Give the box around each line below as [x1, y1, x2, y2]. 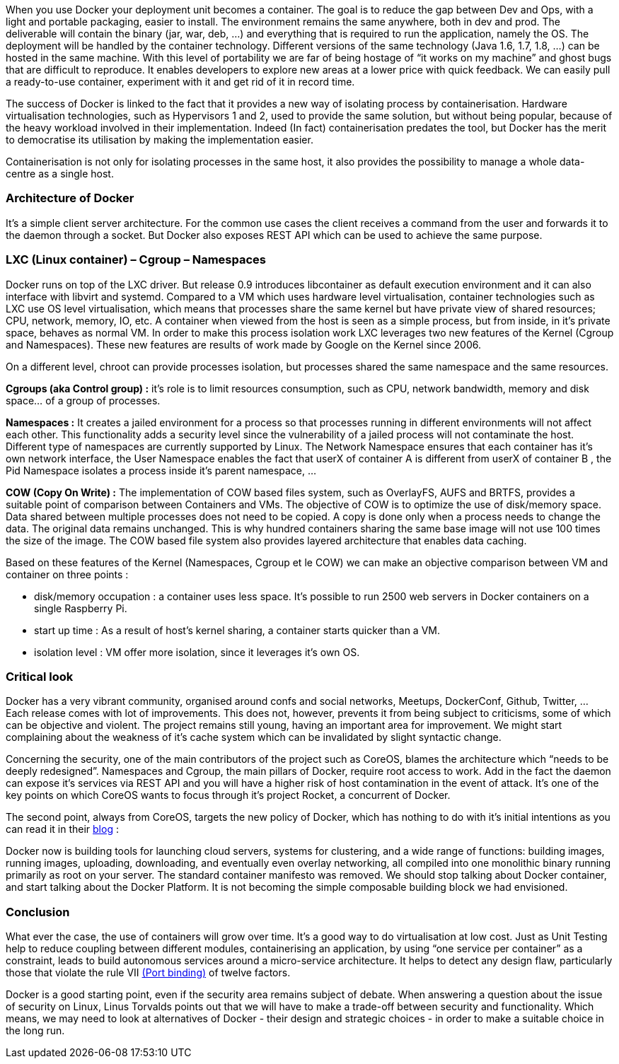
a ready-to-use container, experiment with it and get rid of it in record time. [6, 76, 355, 88]
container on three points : [6, 568, 129, 580]
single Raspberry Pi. [34, 602, 127, 614]
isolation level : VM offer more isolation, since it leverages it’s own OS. [34, 645, 360, 658]
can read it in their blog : [6, 823, 119, 836]
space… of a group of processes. [6, 394, 161, 407]
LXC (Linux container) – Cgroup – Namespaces [6, 252, 267, 267]
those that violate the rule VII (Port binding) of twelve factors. [6, 966, 291, 978]
